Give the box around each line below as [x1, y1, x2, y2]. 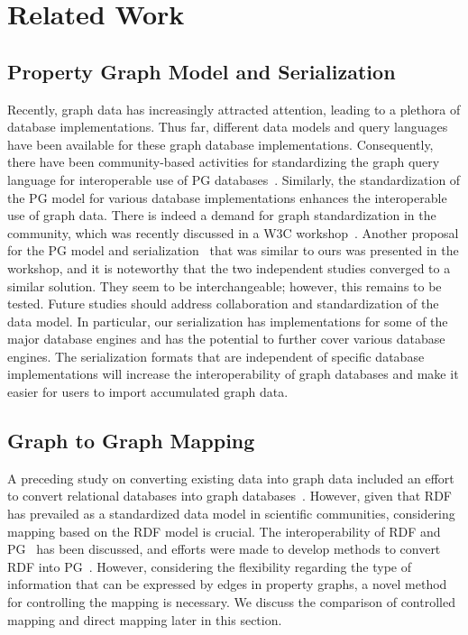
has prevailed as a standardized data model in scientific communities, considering [7, 504, 455, 523]
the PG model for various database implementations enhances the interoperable [7, 188, 447, 207]
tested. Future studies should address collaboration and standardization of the [7, 294, 439, 313]
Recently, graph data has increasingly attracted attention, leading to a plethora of [7, 99, 461, 118]
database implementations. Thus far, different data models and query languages [7, 117, 448, 136]
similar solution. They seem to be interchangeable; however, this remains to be [7, 276, 442, 295]
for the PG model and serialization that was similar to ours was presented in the [7, 241, 459, 260]
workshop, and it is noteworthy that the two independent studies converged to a [7, 258, 451, 277]
